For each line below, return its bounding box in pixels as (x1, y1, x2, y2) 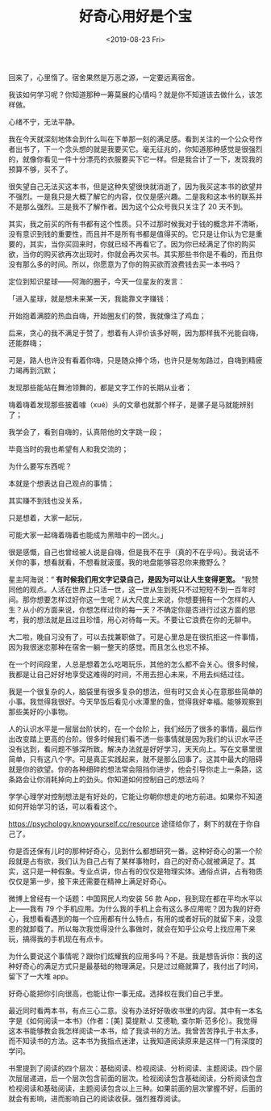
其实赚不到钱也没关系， (8, 495, 86, 505)
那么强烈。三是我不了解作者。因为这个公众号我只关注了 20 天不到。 (22, 201, 248, 211)
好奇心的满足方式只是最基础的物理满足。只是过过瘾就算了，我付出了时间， (15, 961, 263, 970)
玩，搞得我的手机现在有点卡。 (8, 934, 107, 944)
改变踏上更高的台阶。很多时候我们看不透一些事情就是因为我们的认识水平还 (15, 734, 263, 743)
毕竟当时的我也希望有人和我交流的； (8, 444, 129, 453)
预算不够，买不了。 (8, 164, 73, 174)
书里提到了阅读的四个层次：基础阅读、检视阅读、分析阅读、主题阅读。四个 (8, 1063, 256, 1073)
